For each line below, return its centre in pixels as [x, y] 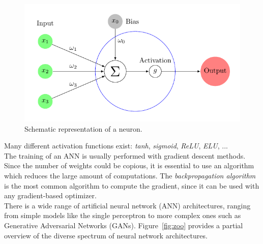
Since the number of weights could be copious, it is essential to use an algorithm [129, 165]
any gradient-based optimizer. [50, 195]
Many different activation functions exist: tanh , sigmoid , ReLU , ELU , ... [116, 146]
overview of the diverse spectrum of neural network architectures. [106, 235]
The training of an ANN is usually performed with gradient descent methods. [125, 155]
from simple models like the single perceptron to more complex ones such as [123, 215]
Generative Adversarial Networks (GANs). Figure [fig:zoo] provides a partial [124, 225]
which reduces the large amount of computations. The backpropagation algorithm [130, 175]
